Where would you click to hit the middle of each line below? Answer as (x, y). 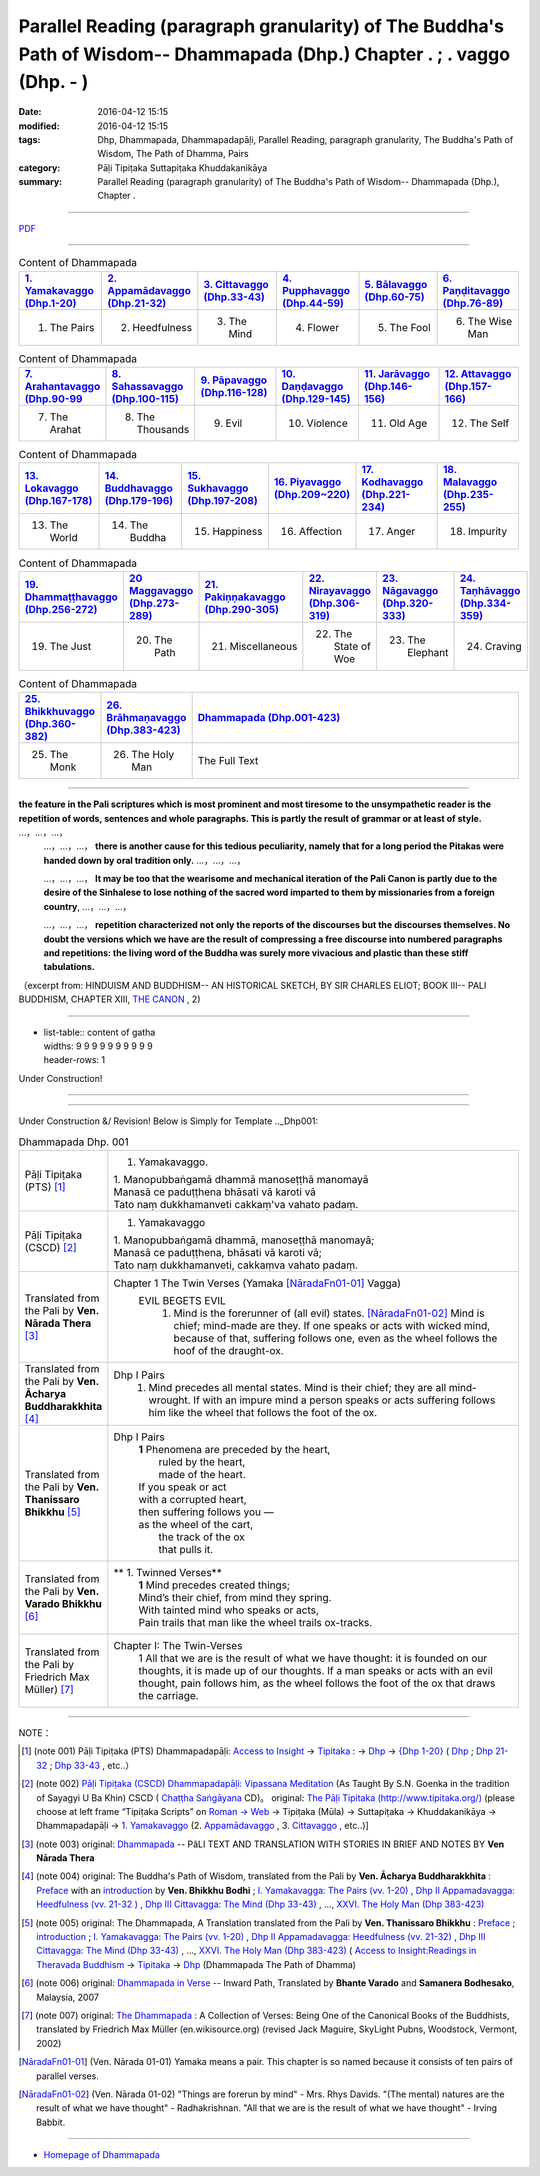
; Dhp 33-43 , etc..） (92, 1765)
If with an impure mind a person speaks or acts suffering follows (344, 1400)
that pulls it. (186, 1549)
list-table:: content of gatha (99, 1032)
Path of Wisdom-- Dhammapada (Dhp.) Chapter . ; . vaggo (264, 54)
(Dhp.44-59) (313, 303)
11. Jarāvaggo (396, 374)
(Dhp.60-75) (394, 297)
